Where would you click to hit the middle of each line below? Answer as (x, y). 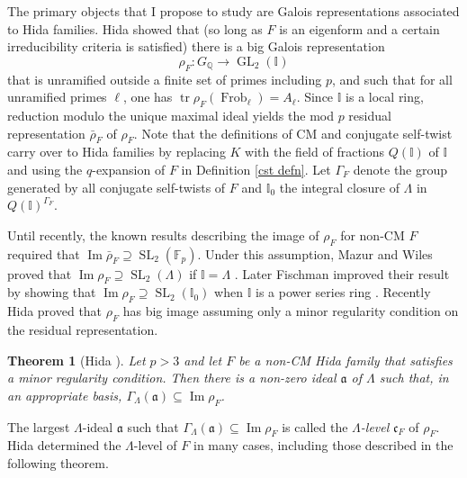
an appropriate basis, (65, 395)
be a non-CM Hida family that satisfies (346, 360)
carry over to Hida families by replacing (117, 152)
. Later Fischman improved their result (342, 273)
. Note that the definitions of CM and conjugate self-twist (293, 133)
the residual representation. (83, 329)
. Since (315, 97)
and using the (45, 169)
